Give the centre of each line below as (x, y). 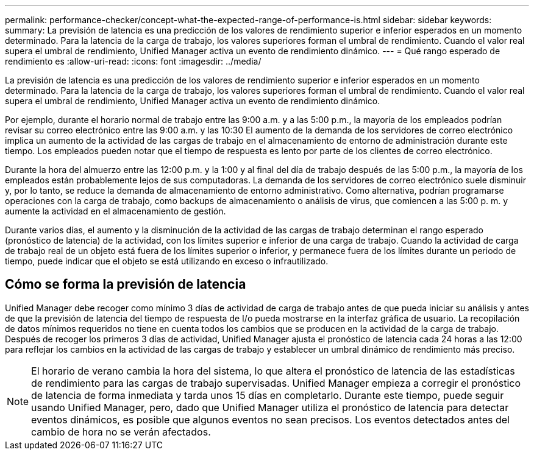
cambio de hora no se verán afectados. (121, 432)
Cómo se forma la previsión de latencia (126, 284)
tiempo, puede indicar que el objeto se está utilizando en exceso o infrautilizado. (167, 261)
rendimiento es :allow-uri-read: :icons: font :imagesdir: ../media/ (133, 61)
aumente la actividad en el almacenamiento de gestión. (116, 211)
